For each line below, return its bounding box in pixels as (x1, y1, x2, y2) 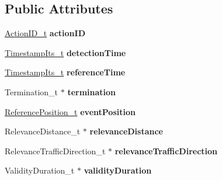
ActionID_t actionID (5, 27, 85, 39)
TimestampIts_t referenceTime (5, 66, 126, 78)
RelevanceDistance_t (5, 125, 81, 137)
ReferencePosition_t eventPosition (5, 105, 136, 117)
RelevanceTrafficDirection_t (5, 144, 106, 157)
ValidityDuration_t (5, 164, 75, 176)
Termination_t (5, 85, 58, 98)
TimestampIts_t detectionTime (5, 46, 126, 58)
